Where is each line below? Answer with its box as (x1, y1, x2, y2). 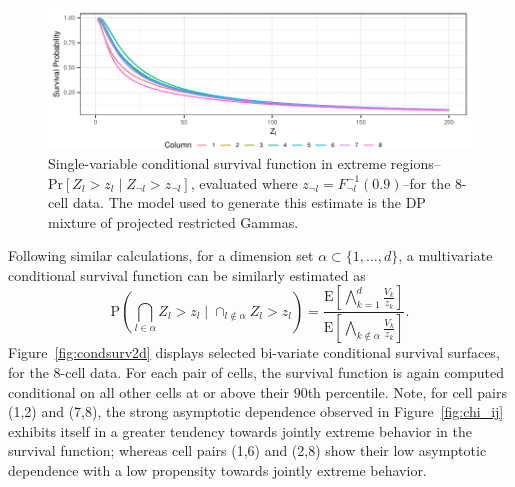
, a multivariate (398, 245, 493, 266)
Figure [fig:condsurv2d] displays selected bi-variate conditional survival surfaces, (8, 342, 500, 363)
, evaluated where (190, 172, 298, 193)
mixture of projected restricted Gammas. (48, 211, 299, 232)
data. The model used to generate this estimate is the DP (72, 192, 426, 213)
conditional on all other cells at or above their (8, 381, 289, 402)
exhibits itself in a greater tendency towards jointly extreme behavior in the (8, 420, 472, 441)
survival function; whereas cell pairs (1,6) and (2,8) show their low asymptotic (8, 440, 487, 461)
